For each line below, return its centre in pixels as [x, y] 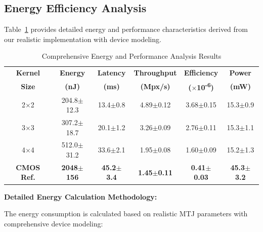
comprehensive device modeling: [54, 223]
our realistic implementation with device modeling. [83, 39]
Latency [112, 73]
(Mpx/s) [155, 86]
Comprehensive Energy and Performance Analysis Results [131, 56]
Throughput [155, 73]
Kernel [28, 73]
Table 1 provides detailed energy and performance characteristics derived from [126, 29]
